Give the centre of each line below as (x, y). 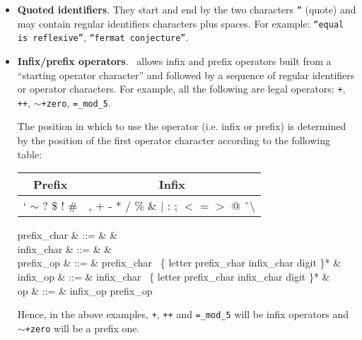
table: (30, 154)
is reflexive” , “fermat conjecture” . (103, 37)
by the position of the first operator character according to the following (174, 140)
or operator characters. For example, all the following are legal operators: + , (181, 89)
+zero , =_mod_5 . (76, 102)
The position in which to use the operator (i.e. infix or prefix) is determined (182, 126)
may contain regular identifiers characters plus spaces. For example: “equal (181, 23)
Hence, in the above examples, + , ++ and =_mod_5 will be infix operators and (183, 314)
